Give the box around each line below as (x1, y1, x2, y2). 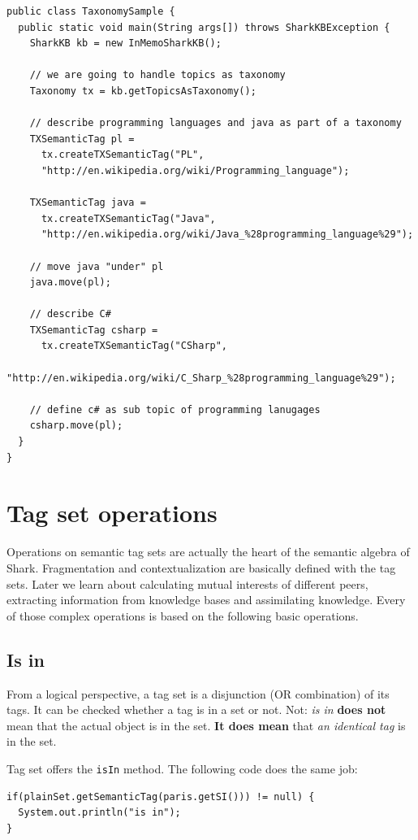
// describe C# (29, 308, 111, 320)
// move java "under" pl (29, 260, 164, 272)
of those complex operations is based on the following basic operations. (6, 607, 359, 624)
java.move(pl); (29, 276, 111, 289)
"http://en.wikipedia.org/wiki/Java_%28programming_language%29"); (41, 228, 414, 241)
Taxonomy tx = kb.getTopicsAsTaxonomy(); (29, 85, 256, 97)
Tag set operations (6, 496, 218, 529)
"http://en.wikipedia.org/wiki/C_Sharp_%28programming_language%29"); (6, 372, 396, 384)
